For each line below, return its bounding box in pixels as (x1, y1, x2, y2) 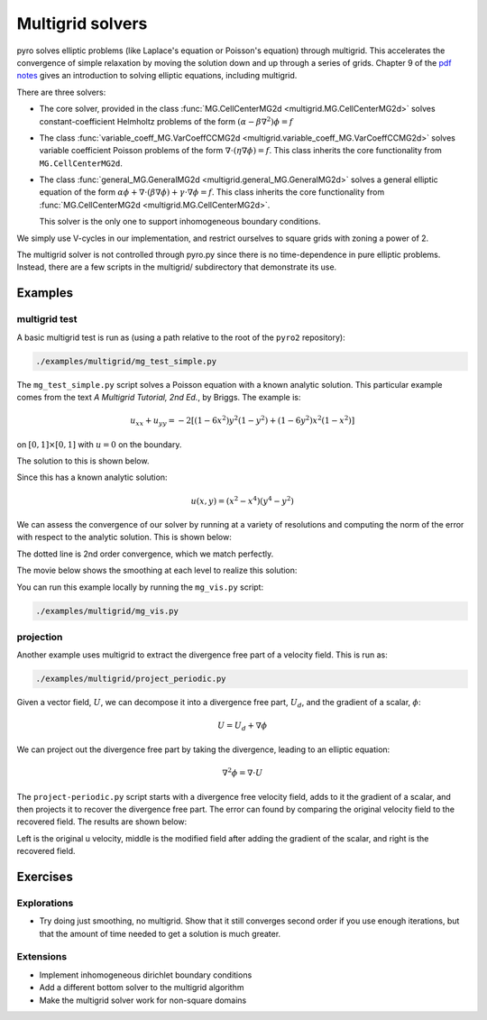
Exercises (16, 868, 74, 884)
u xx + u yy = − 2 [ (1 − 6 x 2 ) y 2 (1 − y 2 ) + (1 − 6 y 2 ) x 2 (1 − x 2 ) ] (130, 414, 355, 427)
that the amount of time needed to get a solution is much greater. (39, 928, 281, 939)
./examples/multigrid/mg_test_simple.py (35, 356, 216, 366)
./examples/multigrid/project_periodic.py (35, 674, 226, 685)
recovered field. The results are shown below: (16, 816, 188, 827)
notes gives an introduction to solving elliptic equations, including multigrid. (16, 70, 298, 81)
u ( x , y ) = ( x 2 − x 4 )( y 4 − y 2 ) (190, 494, 295, 506)
